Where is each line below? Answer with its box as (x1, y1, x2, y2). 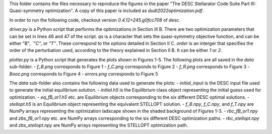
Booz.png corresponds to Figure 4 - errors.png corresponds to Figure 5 (9, 71, 158, 77)
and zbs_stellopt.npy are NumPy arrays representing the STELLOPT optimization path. (9, 122, 188, 128)
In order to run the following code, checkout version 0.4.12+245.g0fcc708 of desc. (9, 17, 181, 23)
